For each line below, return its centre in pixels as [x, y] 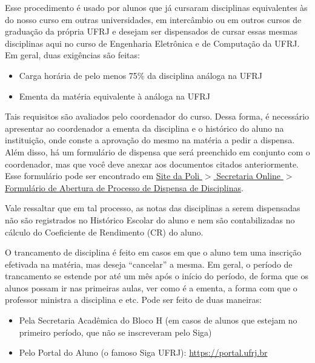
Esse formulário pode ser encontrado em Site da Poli [102, 176]
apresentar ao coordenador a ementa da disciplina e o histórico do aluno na [144, 128]
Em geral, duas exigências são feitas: [72, 55]
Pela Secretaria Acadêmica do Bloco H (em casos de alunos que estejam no [158, 320]
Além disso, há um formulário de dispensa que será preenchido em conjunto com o [157, 151]
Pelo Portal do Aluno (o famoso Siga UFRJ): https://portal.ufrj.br [143, 352]
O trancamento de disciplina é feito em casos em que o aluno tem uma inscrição [153, 252]
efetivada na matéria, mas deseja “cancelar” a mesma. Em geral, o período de [149, 264]
